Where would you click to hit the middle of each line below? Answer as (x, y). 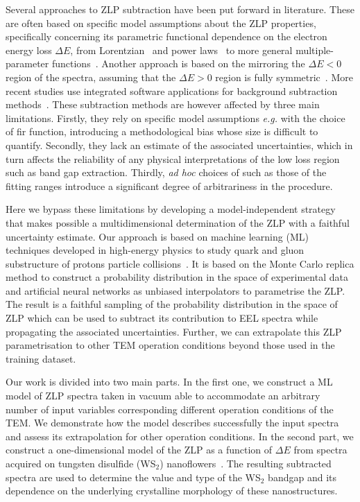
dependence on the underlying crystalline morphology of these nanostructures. (172, 491)
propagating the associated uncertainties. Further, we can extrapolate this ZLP (174, 331)
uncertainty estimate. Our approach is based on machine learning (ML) (157, 236)
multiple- (315, 50)
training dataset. (41, 358)
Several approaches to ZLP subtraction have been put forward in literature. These (180, 9)
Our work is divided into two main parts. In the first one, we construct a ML (169, 382)
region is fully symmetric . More (284, 77)
